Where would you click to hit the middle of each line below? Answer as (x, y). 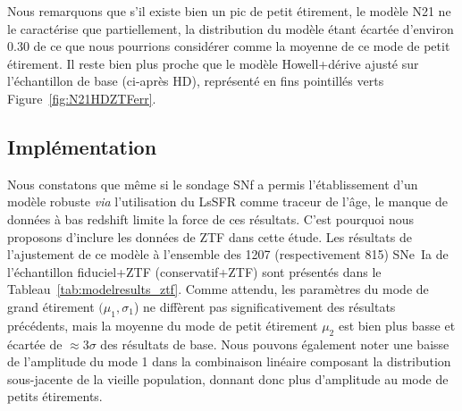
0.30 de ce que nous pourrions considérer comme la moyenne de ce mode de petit (229, 46)
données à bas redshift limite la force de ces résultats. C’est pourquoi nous (210, 218)
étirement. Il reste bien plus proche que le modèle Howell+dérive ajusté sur (213, 63)
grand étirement (51, 306)
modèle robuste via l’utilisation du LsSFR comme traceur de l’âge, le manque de (227, 201)
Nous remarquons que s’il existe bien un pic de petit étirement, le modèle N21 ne (229, 11)
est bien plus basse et (397, 325)
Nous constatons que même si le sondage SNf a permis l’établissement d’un (213, 184)
